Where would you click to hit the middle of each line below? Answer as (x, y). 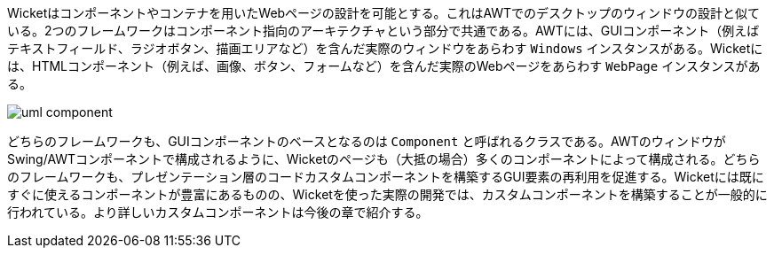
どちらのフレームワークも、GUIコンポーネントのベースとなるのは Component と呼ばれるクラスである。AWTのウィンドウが (367, 141)
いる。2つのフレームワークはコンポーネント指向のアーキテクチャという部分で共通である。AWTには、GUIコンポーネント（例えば (383, 31)
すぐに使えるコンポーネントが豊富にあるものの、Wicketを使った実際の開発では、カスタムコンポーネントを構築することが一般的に (387, 194)
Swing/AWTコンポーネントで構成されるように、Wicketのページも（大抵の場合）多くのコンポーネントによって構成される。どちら (384, 159)
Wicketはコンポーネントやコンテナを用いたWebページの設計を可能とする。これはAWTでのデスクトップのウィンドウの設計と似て (384, 13)
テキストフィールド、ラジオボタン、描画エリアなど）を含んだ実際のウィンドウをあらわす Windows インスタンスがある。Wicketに (385, 48)
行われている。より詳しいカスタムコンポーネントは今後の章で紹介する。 (218, 212)
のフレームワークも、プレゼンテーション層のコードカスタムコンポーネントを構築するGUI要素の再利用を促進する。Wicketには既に (386, 177)
